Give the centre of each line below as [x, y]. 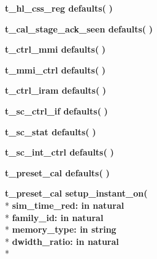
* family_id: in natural [54, 217]
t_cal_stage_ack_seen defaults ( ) [79, 28]
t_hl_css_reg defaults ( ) [59, 8]
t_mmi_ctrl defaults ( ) [56, 69]
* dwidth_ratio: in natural [62, 241]
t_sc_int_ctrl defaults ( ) [59, 152]
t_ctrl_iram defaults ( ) [56, 90]
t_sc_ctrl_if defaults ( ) [56, 111]
